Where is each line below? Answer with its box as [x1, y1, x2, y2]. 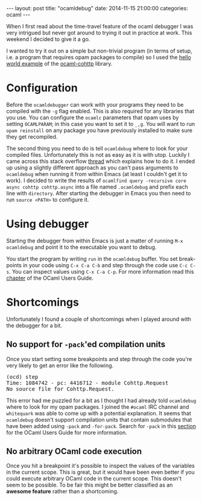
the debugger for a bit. [6, 321, 62, 329]
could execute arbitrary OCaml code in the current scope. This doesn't [6, 475, 182, 482]
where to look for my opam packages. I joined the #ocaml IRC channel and [6, 403, 189, 411]
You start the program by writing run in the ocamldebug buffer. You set [6, 255, 178, 262]
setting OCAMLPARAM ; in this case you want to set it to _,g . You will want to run [6, 120, 195, 127]
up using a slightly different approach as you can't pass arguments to [6, 164, 179, 171]
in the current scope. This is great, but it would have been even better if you [6, 468, 195, 476]
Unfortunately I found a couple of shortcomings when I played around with [6, 315, 192, 323]
